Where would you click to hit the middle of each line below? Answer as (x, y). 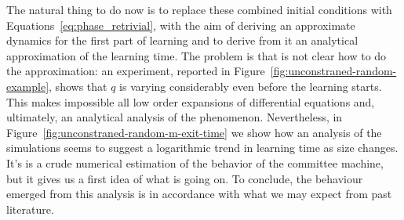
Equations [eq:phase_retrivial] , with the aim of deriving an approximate (181, 25)
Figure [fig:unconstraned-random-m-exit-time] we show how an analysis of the (194, 132)
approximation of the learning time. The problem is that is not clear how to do (197, 55)
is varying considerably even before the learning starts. (251, 86)
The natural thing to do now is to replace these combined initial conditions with (199, 9)
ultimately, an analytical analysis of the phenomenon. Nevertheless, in (175, 117)
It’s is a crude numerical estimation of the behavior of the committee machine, (195, 162)
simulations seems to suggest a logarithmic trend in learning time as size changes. (202, 148)
